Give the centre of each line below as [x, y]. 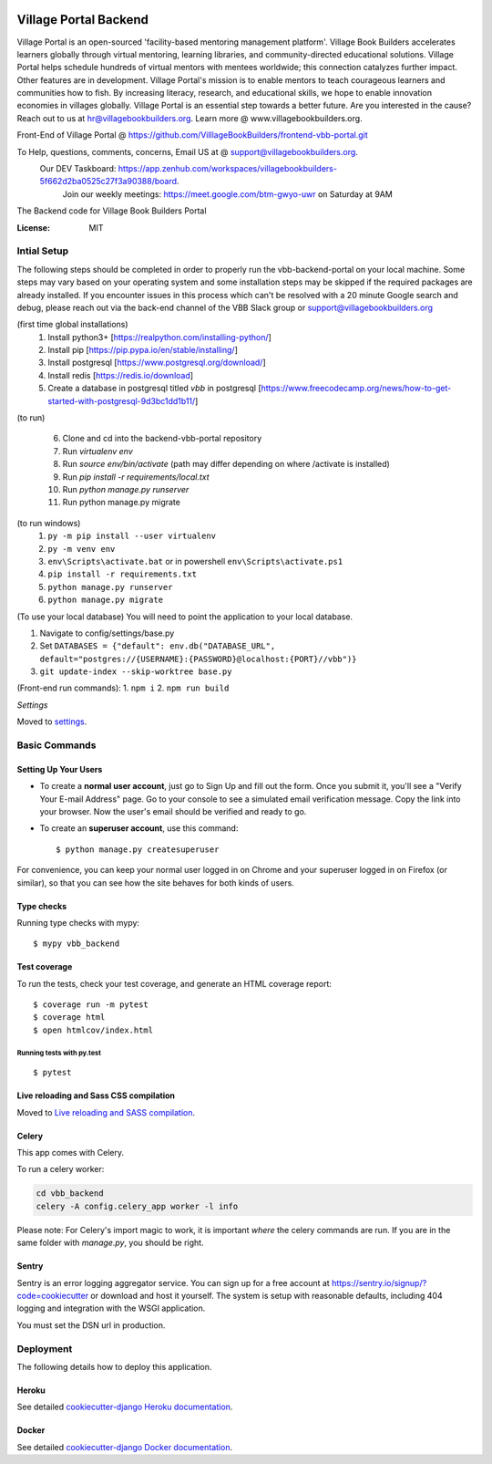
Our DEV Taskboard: [78, 169]
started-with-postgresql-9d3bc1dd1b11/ [122, 400]
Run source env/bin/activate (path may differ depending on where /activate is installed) [226, 464]
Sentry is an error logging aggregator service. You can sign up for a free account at [173, 1282]
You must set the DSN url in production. [91, 1325]
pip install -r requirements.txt [123, 574]
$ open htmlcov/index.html [93, 1030]
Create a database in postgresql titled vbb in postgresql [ [154, 389]
